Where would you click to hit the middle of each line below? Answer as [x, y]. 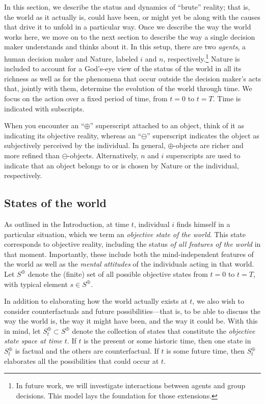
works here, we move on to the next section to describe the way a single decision [130, 36]
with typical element [36, 284]
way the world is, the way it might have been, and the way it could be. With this [131, 321]
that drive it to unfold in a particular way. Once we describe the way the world [128, 27]
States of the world [55, 203]
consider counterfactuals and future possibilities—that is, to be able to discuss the [132, 311]
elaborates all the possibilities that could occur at [82, 360]
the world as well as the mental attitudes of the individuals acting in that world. [129, 264]
